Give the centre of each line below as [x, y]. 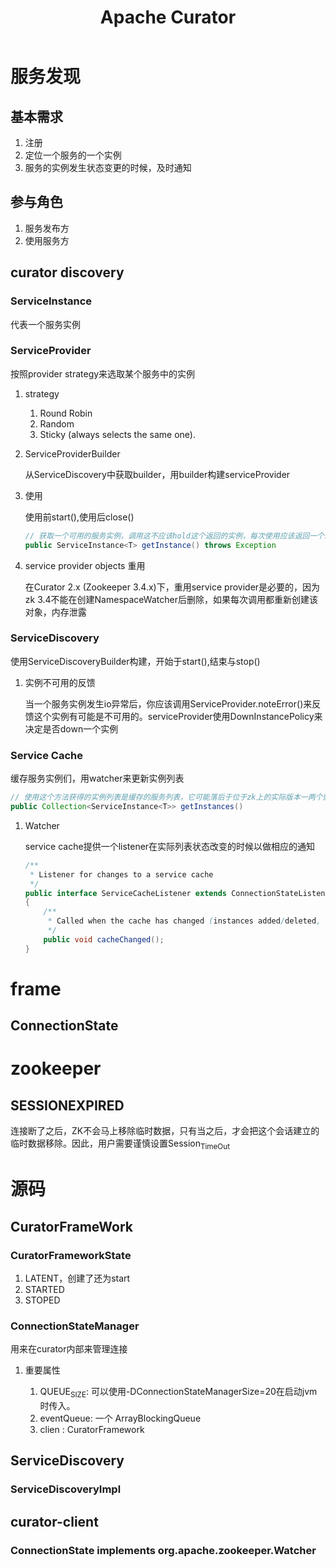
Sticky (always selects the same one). [117, 434]
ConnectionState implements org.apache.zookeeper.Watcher [163, 1550]
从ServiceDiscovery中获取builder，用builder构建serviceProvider [157, 474]
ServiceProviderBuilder [72, 453]
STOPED [42, 1300]
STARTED [44, 1289]
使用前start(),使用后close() [79, 517]
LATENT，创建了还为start [77, 1278]
